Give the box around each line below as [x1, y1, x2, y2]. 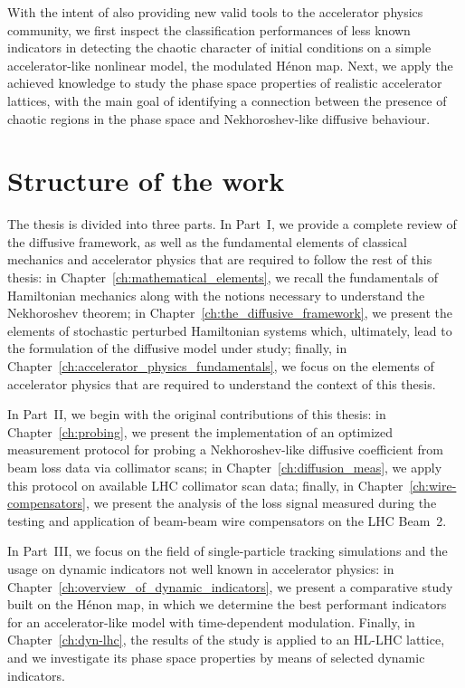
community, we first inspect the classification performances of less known [7, 20, 411, 39]
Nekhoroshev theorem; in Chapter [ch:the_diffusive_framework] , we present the [7, 303, 453, 322]
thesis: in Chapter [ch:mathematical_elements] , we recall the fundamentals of [7, 268, 438, 287]
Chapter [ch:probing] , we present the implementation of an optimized [7, 422, 394, 441]
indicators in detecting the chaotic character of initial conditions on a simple [7, 38, 432, 57]
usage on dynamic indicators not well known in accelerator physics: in [7, 559, 394, 578]
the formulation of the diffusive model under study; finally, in [7, 339, 347, 358]
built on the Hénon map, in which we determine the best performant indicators [7, 595, 447, 614]
